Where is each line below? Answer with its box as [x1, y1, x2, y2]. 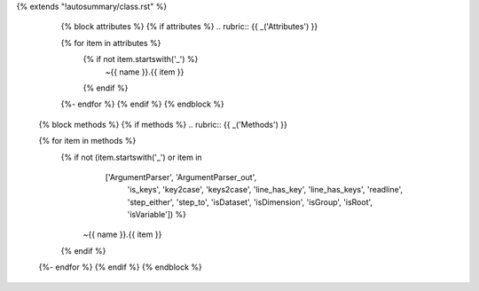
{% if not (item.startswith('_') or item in [60, 152, 203, 162]
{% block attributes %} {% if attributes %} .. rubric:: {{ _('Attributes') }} [60, 21, 318, 32]
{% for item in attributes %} [60, 37, 161, 48]
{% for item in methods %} [38, 136, 137, 146]
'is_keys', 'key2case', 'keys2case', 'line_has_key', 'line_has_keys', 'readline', [127, 185, 404, 195]
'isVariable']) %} [127, 209, 186, 220]
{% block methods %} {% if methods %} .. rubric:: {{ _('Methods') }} [38, 119, 287, 130]
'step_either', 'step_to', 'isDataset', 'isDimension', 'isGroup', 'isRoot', [127, 196, 373, 208]
